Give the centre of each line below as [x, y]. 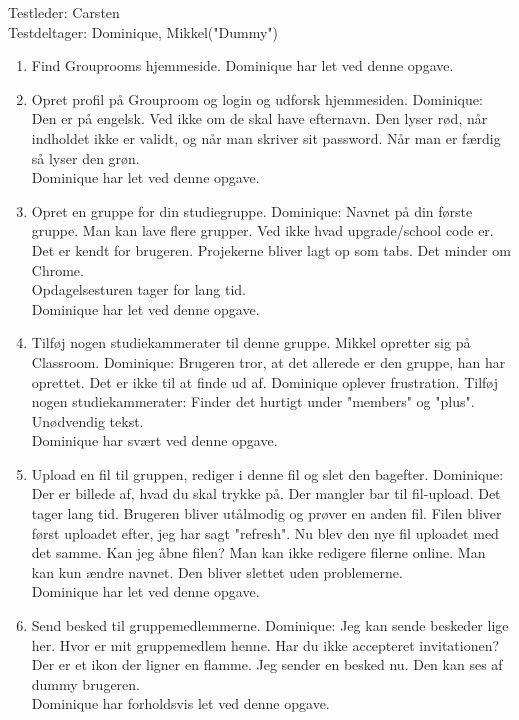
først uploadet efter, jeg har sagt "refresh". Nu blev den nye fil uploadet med [265, 532]
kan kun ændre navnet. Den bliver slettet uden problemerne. [217, 571]
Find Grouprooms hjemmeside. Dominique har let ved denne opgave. [242, 65]
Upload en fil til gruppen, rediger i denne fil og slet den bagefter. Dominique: [267, 473]
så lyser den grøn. [85, 157]
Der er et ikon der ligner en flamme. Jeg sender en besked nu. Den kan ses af [267, 664]
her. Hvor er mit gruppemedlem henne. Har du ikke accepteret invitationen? [265, 644]
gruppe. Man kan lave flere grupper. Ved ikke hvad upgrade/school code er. [262, 230]
